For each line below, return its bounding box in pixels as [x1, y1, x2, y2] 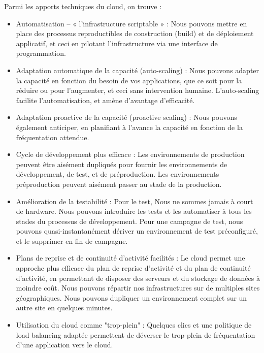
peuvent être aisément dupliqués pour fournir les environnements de [16, 158, 227, 169]
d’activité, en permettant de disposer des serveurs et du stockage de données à [16, 272, 260, 283]
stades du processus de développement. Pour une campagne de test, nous [16, 215, 243, 226]
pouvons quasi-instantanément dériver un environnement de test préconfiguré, [16, 226, 258, 236]
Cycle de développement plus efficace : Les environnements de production [16, 149, 245, 159]
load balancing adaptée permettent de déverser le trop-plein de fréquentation [16, 329, 255, 340]
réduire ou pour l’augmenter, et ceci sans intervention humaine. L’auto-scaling [16, 85, 259, 95]
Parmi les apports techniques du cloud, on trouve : [4, 1, 162, 11]
